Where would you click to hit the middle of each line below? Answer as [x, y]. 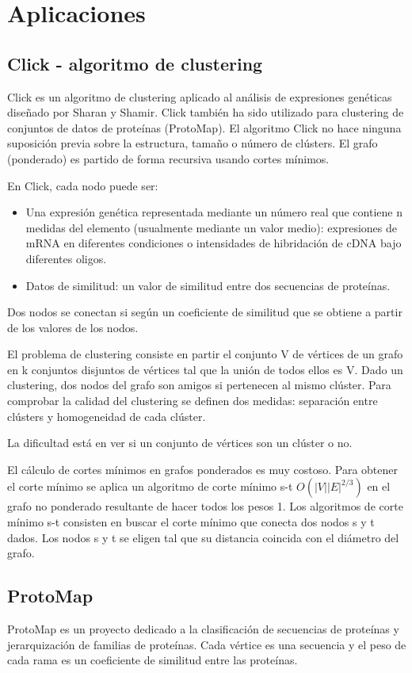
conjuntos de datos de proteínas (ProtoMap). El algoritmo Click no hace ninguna [204, 127]
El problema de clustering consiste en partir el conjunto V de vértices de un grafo [205, 354]
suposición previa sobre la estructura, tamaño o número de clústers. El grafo [193, 143]
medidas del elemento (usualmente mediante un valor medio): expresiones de [211, 227]
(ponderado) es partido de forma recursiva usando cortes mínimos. [168, 158]
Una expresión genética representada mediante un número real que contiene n [214, 212]
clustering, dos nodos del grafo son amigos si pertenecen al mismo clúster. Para [199, 385]
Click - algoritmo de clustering [135, 63]
